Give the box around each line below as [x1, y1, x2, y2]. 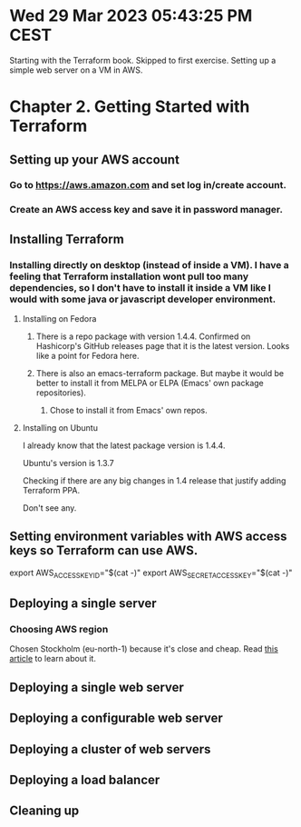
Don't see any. [22, 503, 77, 513]
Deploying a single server [9, 596, 157, 612]
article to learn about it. [9, 653, 97, 664]
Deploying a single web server [9, 679, 184, 695]
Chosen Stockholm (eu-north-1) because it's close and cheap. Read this [9, 643, 278, 654]
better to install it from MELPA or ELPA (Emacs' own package [35, 378, 265, 389]
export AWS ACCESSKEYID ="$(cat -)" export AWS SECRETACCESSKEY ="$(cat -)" [9, 567, 293, 580]
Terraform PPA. [22, 485, 80, 496]
